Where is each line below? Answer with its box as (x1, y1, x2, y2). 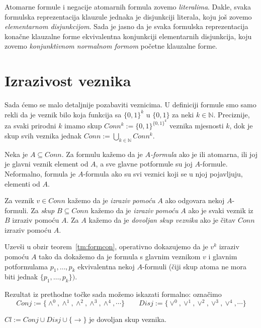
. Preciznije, (213, 109, 250, 119)
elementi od (5, 178, 40, 189)
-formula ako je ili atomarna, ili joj (150, 148, 258, 159)
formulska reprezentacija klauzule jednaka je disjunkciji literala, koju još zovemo (5, 11, 252, 22)
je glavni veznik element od (5, 158, 89, 169)
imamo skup (64, 120, 102, 131)
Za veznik (5, 195, 34, 206)
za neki (172, 109, 194, 119)
